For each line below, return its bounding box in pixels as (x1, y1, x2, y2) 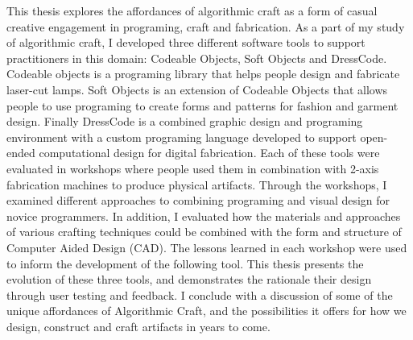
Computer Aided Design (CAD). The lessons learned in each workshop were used (6, 238, 407, 255)
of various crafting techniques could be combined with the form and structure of (6, 223, 402, 240)
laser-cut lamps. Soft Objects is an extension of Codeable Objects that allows (6, 81, 388, 97)
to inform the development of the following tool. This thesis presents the (6, 255, 364, 272)
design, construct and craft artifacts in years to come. (6, 317, 271, 334)
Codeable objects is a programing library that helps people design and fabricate (6, 65, 400, 82)
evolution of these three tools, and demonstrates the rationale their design (6, 271, 372, 288)
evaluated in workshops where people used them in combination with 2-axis (6, 160, 379, 176)
